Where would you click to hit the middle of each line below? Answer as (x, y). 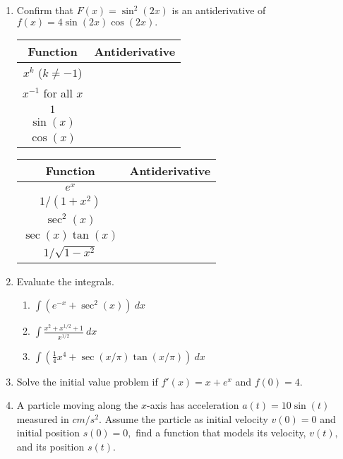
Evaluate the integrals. (65, 281)
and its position (50, 447)
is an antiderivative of (219, 10)
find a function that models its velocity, (221, 433)
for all (58, 93)
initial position (48, 433)
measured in (43, 418)
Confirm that (45, 10)
